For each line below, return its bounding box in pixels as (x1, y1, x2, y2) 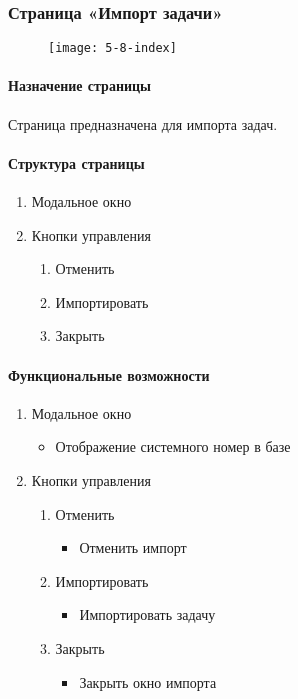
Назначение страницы (8, 75, 152, 96)
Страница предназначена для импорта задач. (8, 113, 278, 134)
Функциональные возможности (8, 364, 210, 385)
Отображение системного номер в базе (55, 436, 291, 457)
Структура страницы (8, 152, 145, 173)
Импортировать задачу (79, 604, 216, 625)
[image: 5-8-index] (48, 41, 177, 56)
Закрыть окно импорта (79, 671, 217, 692)
